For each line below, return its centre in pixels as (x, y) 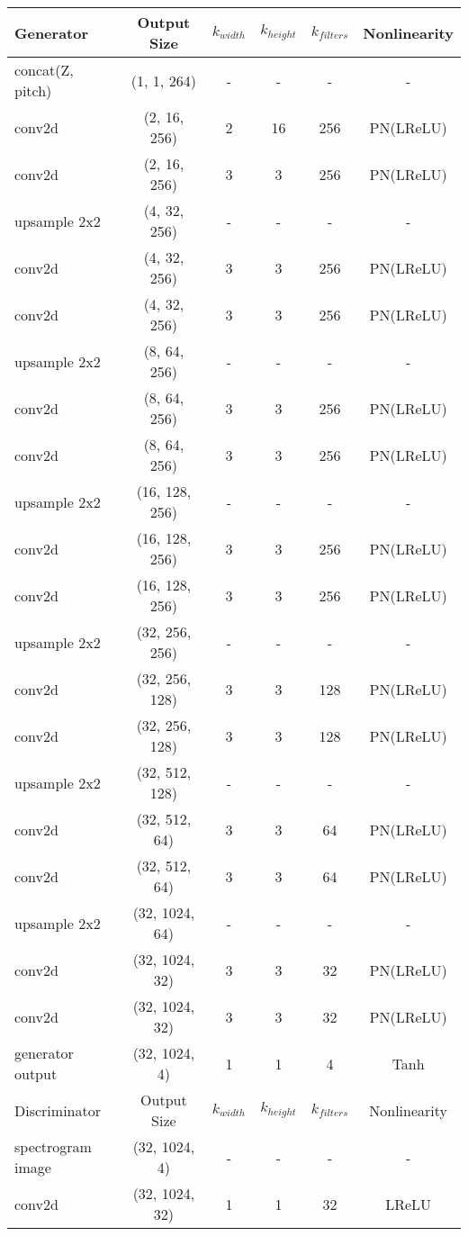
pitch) (33, 90)
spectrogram (53, 1146)
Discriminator (58, 1110)
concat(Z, (44, 70)
